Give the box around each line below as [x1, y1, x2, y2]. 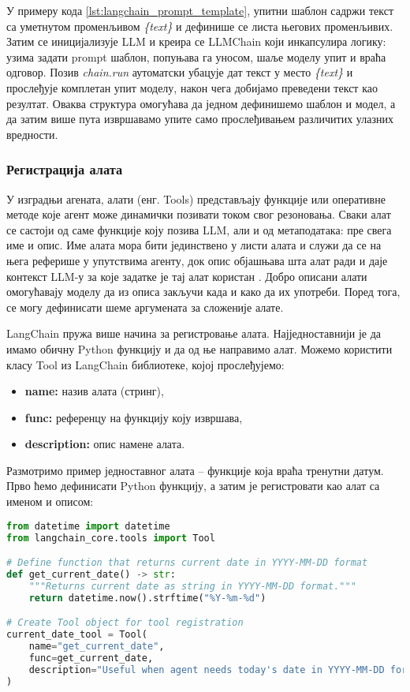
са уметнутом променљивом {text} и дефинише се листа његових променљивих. [6, 17, 393, 34]
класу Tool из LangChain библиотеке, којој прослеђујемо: [6, 356, 285, 372]
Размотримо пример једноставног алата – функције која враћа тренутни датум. [6, 462, 384, 478]
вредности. [6, 125, 58, 142]
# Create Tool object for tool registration [6, 617, 244, 629]
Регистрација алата [6, 159, 123, 179]
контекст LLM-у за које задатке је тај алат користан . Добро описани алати [6, 267, 367, 284]
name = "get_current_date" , [28, 640, 165, 652]
